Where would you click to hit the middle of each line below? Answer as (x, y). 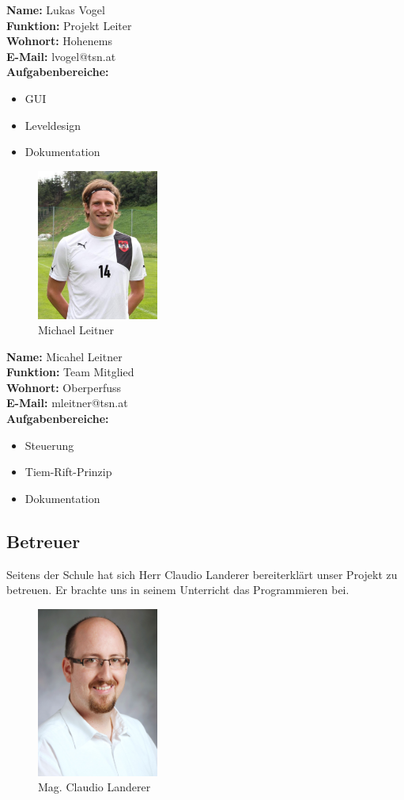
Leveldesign (53, 125)
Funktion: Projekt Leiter (69, 25)
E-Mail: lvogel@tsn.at (61, 56)
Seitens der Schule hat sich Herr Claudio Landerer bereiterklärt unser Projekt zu (202, 574)
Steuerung (49, 445)
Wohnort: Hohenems (59, 41)
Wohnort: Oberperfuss (64, 387)
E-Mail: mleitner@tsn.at (67, 403)
